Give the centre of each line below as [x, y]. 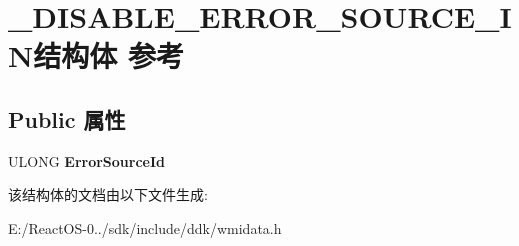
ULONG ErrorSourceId [86, 160]
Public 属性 [67, 118]
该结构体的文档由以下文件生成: [108, 194]
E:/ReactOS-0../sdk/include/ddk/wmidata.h [145, 227]
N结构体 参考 [96, 55]
